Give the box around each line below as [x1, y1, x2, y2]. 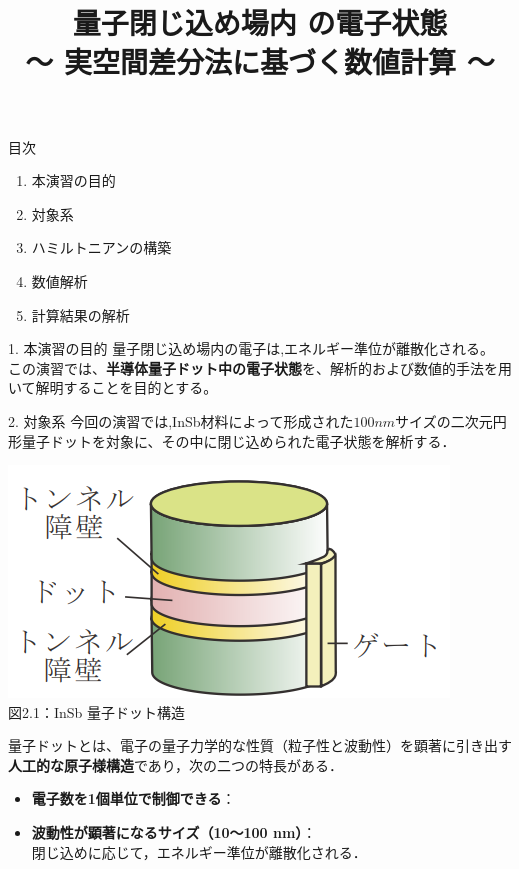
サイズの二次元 [395, 410, 493, 431]
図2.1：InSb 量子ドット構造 [8, 701, 185, 722]
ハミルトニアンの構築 [31, 237, 172, 258]
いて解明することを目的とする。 [8, 377, 218, 398]
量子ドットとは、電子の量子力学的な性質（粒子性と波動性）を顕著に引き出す [8, 735, 512, 756]
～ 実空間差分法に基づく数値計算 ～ [25, 41, 495, 82]
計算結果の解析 [31, 304, 130, 325]
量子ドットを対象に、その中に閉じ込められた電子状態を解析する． [21, 430, 456, 451]
